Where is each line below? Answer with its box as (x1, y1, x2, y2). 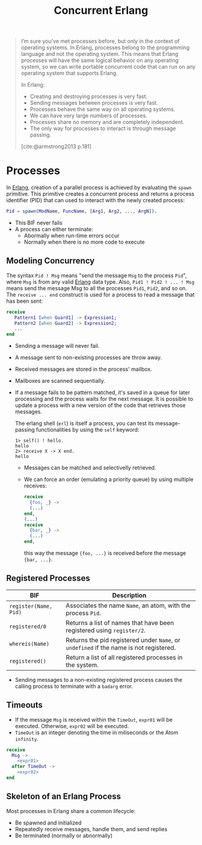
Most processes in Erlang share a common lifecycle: (6, 807, 136, 814)
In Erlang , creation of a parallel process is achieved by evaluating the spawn (6, 184, 192, 191)
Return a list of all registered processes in (66, 653, 183, 661)
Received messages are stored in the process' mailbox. (14, 365, 152, 373)
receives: (23, 482, 47, 489)
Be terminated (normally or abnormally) (14, 832, 113, 839)
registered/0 (9, 623, 47, 630)
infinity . (14, 735, 39, 742)
